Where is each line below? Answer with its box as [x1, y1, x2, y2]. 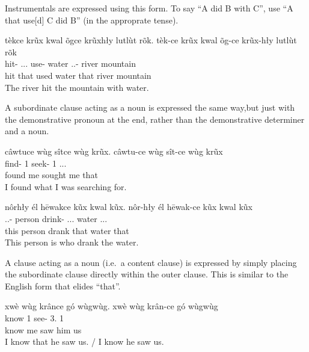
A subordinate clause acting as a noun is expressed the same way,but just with [5, 101, 295, 114]
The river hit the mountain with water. [5, 81, 149, 93]
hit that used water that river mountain [5, 69, 151, 81]
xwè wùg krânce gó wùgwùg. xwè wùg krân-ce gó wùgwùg [5, 300, 218, 312]
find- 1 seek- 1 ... [5, 156, 67, 169]
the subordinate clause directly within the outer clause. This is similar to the [5, 268, 289, 280]
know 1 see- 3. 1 [5, 312, 64, 324]
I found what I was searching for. [5, 180, 127, 193]
